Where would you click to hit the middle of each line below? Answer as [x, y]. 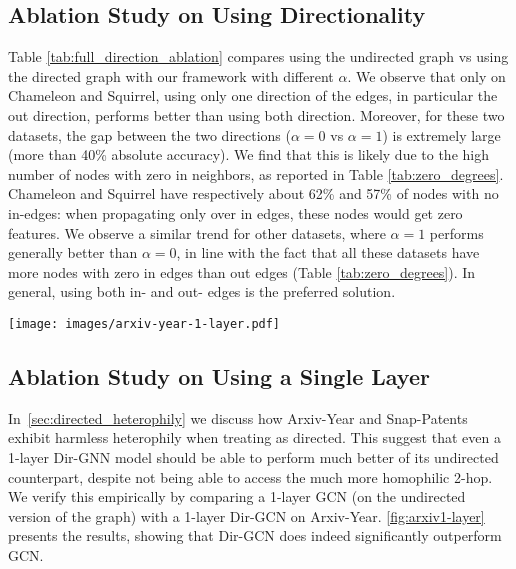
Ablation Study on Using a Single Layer [219, 375]
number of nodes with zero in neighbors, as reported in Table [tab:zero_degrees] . [256, 173]
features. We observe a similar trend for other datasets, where [197, 232]
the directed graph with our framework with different [171, 75]
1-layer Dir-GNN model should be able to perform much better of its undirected [253, 456]
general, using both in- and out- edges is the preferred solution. [202, 291]
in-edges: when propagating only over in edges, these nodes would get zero [235, 212]
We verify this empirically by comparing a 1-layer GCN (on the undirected [237, 496]
